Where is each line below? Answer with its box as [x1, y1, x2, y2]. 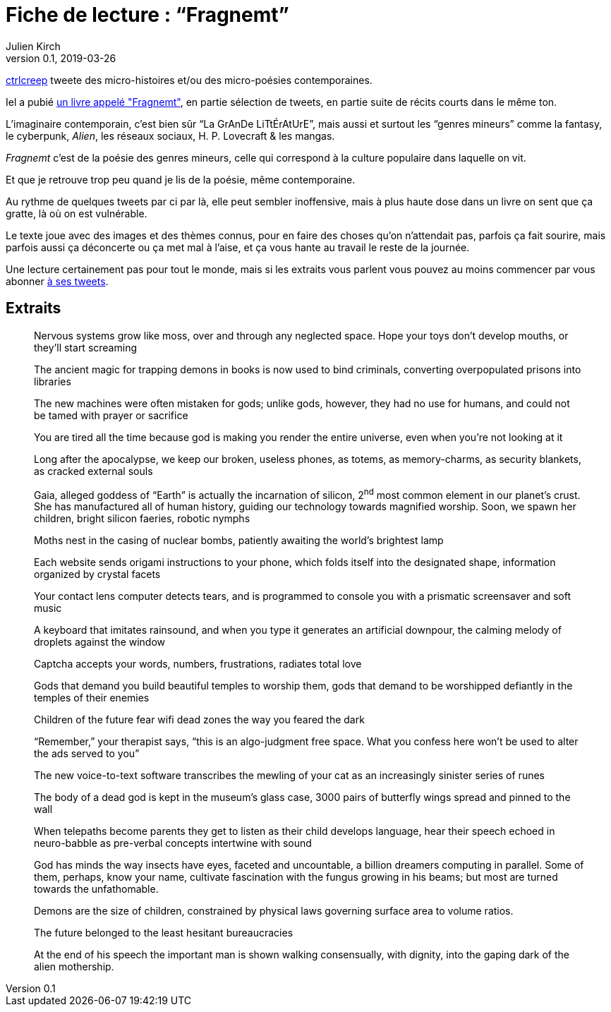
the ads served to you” [34, 747, 140, 760]
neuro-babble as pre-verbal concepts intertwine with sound [34, 837, 312, 850]
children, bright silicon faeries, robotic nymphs [34, 512, 250, 525]
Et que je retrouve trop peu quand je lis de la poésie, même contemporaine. [6, 173, 356, 186]
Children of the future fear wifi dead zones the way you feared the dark [34, 713, 365, 726]
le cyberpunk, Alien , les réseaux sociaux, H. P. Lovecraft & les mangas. [6, 129, 335, 142]
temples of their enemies [34, 692, 150, 704]
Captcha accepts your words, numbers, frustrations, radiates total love [34, 658, 362, 670]
